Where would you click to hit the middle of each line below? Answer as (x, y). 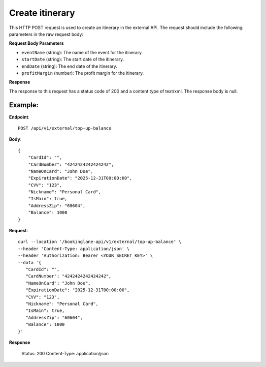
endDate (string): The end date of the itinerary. (69, 66)
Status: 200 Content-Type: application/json (65, 354)
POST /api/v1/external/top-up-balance (65, 128)
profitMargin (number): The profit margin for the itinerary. (83, 73)
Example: (24, 105)
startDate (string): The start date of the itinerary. (73, 60)
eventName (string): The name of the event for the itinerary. (82, 52)
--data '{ (30, 262)
